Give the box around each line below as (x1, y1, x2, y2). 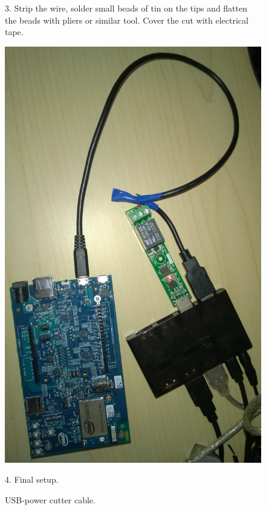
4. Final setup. (5, 473, 59, 486)
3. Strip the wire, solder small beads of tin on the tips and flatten (5, 2, 248, 14)
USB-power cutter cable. (5, 493, 96, 506)
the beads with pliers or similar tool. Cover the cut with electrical (5, 13, 248, 26)
